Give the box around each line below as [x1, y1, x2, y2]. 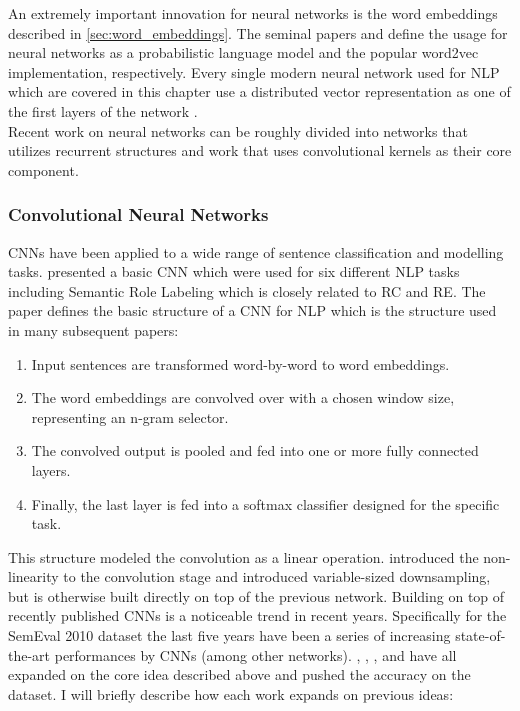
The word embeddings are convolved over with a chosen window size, [31, 387, 455, 408]
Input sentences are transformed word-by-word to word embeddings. [31, 353, 450, 374]
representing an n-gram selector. [31, 406, 229, 427]
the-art [8, 644, 51, 665]
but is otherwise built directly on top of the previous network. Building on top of [8, 585, 505, 606]
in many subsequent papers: [8, 319, 179, 340]
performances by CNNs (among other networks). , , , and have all [54, 644, 457, 665]
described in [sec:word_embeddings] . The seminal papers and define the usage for [8, 22, 508, 43]
